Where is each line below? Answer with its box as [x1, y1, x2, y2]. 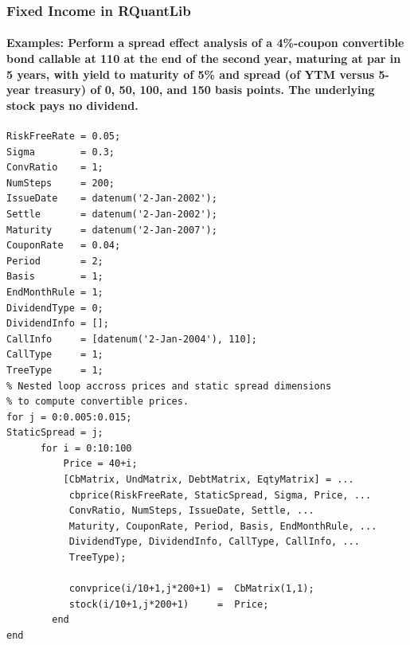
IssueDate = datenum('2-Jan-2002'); [6, 193, 217, 205]
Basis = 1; [6, 271, 103, 283]
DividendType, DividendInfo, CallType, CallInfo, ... [68, 536, 360, 548]
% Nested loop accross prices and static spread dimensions [6, 380, 332, 392]
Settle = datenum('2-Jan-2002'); [6, 208, 217, 220]
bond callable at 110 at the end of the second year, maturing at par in [6, 50, 401, 67]
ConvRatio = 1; [6, 162, 103, 174]
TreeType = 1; [6, 364, 103, 376]
